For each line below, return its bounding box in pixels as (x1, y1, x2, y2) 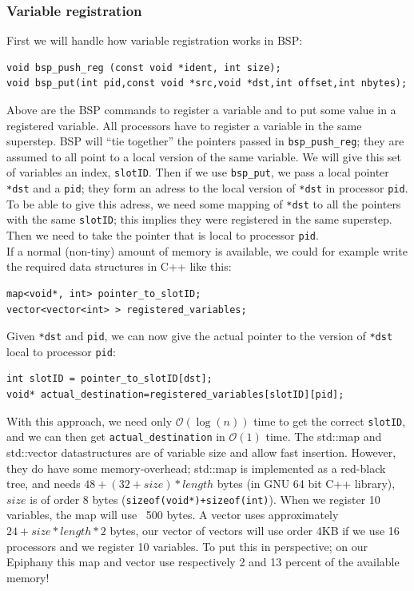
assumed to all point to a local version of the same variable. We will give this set (6, 148, 401, 165)
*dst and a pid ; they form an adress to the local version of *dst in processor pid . (6, 180, 408, 196)
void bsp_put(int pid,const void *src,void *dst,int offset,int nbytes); (6, 77, 408, 89)
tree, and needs (6, 475, 81, 492)
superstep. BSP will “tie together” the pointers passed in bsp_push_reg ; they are (6, 133, 404, 149)
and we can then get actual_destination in (6, 428, 225, 445)
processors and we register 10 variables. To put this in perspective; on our (6, 537, 368, 554)
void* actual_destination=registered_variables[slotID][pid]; (6, 389, 344, 400)
